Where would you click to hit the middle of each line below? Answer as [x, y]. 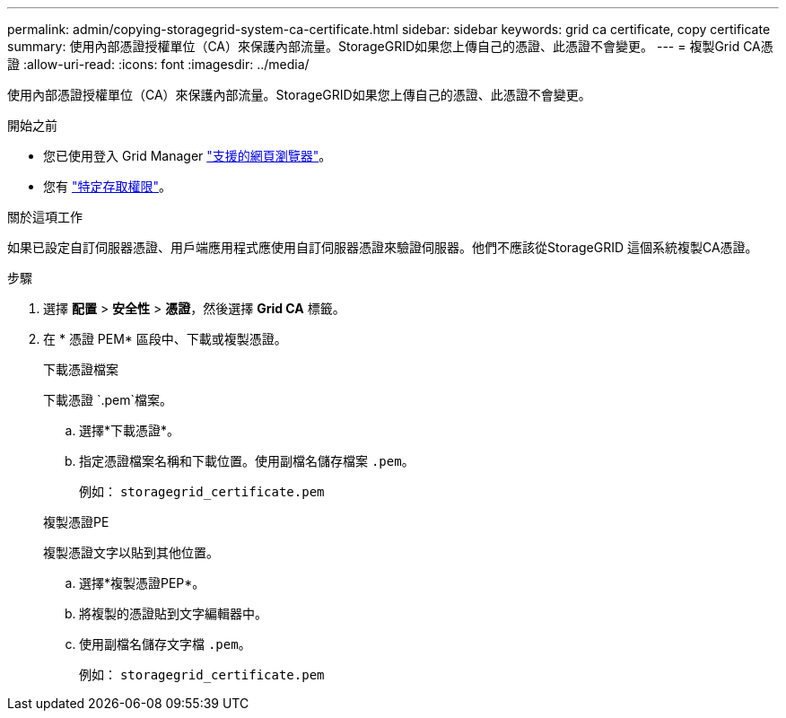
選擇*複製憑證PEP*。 [142, 583]
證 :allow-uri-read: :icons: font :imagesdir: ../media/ [158, 64]
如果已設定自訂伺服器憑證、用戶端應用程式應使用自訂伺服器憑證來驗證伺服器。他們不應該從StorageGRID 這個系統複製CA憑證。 [383, 247]
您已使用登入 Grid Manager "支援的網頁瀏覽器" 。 [188, 156]
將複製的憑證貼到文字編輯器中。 [173, 613]
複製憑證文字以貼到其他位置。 [131, 552]
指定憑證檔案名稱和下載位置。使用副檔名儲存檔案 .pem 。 [247, 461]
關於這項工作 [45, 217]
